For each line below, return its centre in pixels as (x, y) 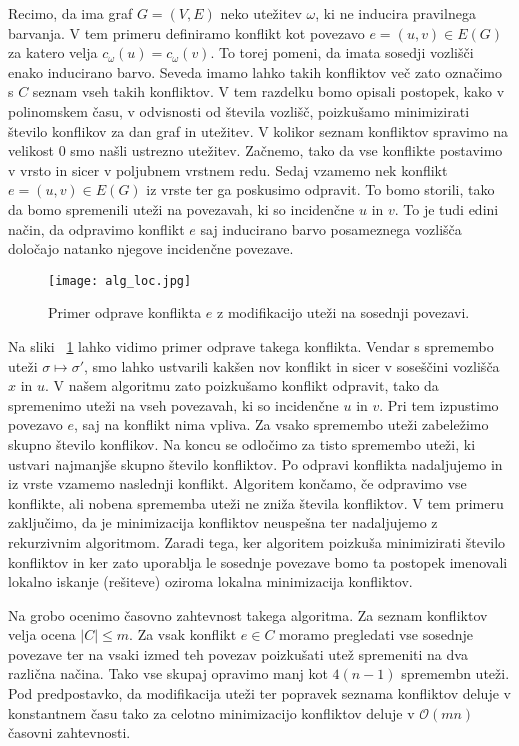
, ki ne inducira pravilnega (395, 13)
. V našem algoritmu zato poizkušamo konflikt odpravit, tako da (242, 385)
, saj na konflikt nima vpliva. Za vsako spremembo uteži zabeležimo (281, 424)
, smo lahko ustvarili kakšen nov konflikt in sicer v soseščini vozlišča (292, 365)
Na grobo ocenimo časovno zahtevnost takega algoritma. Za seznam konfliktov (248, 614)
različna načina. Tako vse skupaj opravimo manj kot (168, 673)
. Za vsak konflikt (183, 634)
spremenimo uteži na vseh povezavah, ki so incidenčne (173, 404)
